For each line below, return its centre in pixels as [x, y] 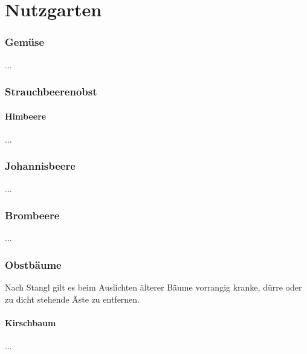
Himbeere [26, 116]
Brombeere [32, 215]
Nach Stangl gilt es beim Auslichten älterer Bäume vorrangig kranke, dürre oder [153, 287]
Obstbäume [33, 264]
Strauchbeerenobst [51, 92]
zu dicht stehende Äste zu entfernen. [73, 299]
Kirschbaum [31, 323]
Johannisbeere [40, 166]
